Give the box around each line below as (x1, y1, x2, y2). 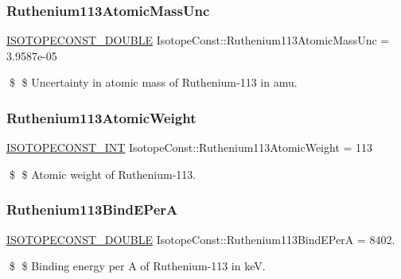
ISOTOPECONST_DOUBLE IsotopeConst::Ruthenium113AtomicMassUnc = (6, 32, 390, 48)
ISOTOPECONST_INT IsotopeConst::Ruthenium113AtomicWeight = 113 (6, 139, 373, 156)
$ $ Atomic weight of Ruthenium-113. (9, 165, 197, 182)
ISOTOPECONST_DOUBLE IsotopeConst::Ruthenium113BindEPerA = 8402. (6, 231, 395, 247)
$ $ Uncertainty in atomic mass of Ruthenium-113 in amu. (9, 74, 298, 91)
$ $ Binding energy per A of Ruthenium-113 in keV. (9, 258, 266, 274)
